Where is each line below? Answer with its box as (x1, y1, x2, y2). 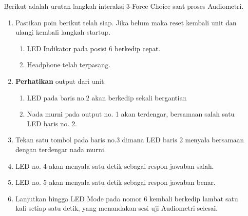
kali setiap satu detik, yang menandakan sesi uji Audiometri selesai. (15, 203, 218, 213)
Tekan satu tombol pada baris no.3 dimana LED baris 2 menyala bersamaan (15, 135, 244, 145)
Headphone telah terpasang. (27, 59, 111, 70)
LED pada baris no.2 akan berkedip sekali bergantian (27, 92, 187, 102)
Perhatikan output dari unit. (15, 76, 106, 86)
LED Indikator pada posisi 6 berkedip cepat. (27, 43, 161, 53)
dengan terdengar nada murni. (15, 144, 106, 154)
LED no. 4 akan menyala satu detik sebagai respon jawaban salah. (15, 160, 214, 171)
